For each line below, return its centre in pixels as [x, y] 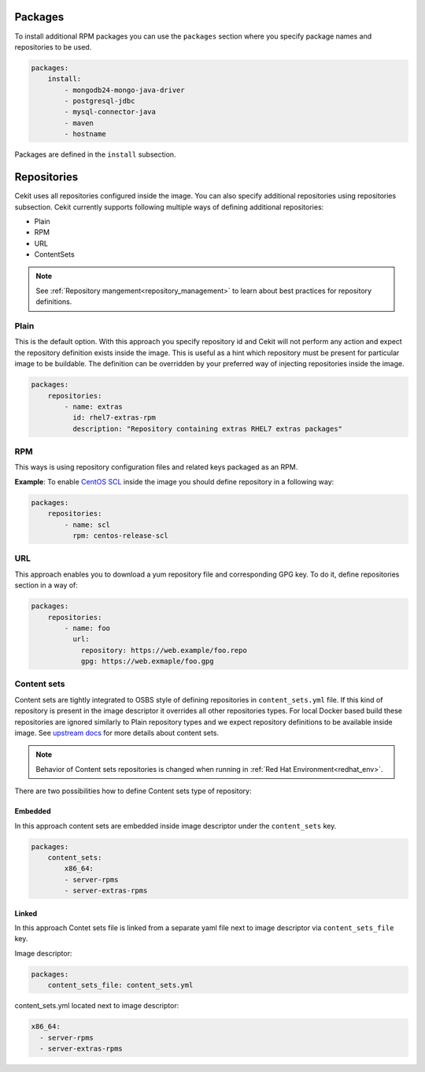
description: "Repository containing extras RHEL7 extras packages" [207, 428]
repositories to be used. [53, 46]
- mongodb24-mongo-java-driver [124, 90]
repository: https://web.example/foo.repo [164, 650]
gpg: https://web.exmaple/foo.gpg [147, 661]
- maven [79, 123]
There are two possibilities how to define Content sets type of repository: [133, 791]
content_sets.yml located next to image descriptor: [97, 1006]
